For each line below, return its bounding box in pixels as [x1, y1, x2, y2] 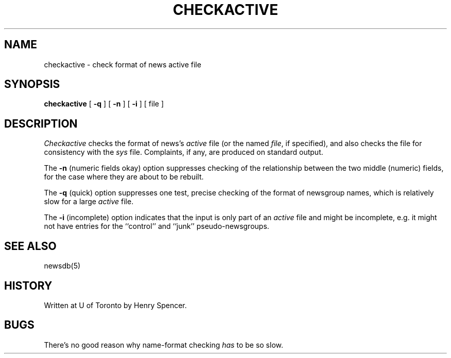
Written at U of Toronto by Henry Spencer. [44, 300, 187, 310]
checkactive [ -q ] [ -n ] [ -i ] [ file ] [44, 99, 164, 109]
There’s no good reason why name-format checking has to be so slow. [44, 340, 284, 349]
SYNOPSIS [4, 78, 60, 91]
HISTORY [4, 279, 53, 292]
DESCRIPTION [4, 117, 78, 130]
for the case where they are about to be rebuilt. [44, 172, 204, 182]
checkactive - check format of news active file [44, 60, 201, 69]
